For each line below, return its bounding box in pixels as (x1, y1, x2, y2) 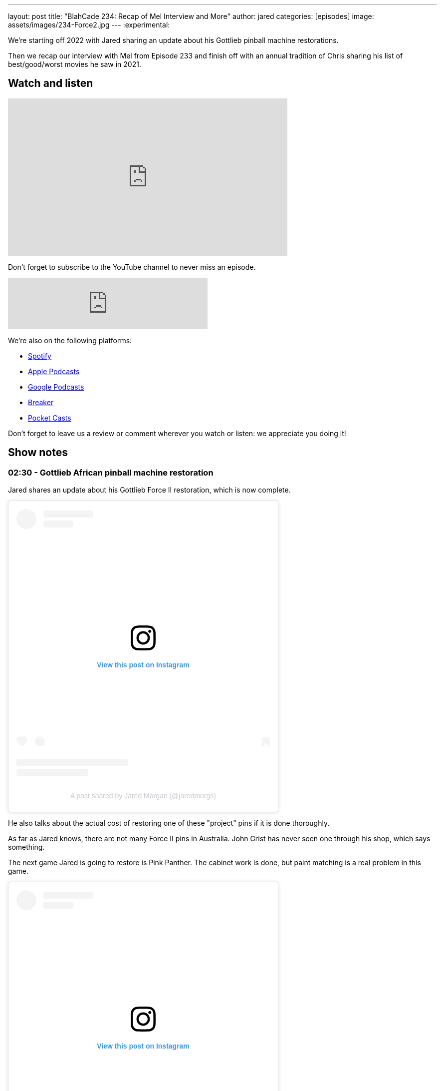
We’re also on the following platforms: (8, 336, 132, 345)
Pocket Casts (28, 413, 71, 422)
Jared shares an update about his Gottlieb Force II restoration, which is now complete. (8, 486, 291, 495)
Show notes (8, 446, 68, 459)
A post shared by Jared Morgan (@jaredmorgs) (70, 791, 216, 800)
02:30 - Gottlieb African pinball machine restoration (8, 467, 214, 478)
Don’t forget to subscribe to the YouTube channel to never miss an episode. (8, 262, 256, 271)
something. (8, 842, 45, 851)
